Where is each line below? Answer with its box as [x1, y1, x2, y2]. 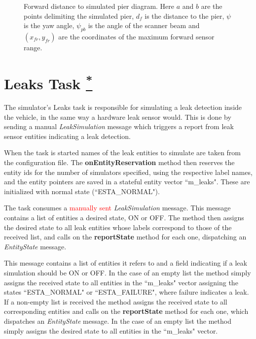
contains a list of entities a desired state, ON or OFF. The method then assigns [4, 212, 244, 222]
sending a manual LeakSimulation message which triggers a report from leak [4, 121, 234, 132]
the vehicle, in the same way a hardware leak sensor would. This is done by [4, 111, 231, 122]
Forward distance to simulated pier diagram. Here [24, 1, 175, 11]
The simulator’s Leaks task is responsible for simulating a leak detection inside [4, 102, 242, 112]
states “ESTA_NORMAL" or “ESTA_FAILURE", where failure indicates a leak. [4, 287, 249, 297]
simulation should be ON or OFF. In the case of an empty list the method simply [4, 267, 251, 277]
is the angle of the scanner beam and [88, 20, 200, 31]
